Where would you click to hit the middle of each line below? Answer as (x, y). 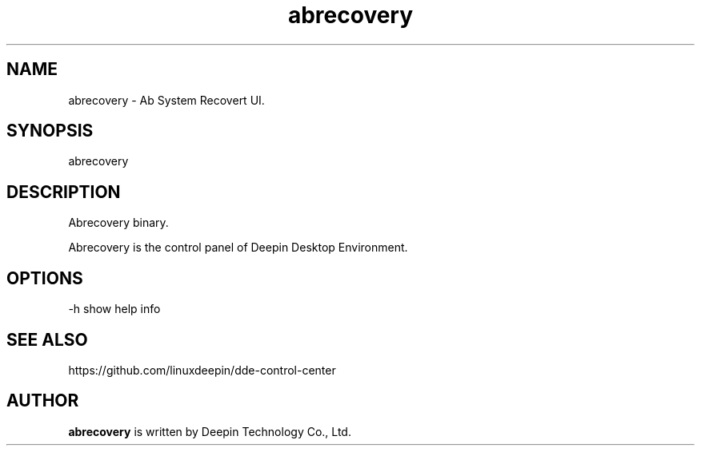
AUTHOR (43, 401)
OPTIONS (45, 278)
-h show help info (114, 309)
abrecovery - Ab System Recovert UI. (166, 100)
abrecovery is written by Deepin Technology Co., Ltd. (210, 431)
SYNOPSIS (50, 131)
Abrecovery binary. (118, 223)
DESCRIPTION (64, 192)
